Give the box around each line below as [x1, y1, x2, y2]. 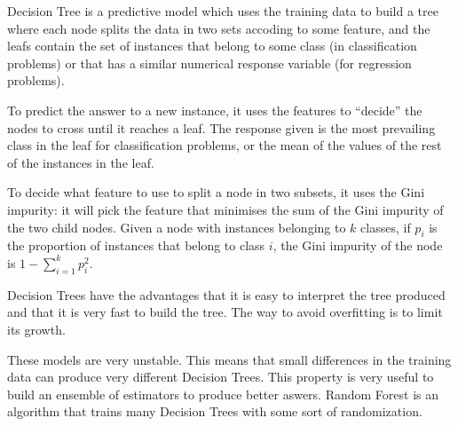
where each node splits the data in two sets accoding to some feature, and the [7, 19, 430, 37]
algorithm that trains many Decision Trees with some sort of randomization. [7, 402, 422, 421]
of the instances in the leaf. [7, 153, 154, 171]
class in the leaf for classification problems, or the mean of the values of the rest [7, 136, 442, 154]
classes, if [360, 217, 411, 236]
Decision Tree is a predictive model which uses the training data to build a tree [7, 2, 438, 20]
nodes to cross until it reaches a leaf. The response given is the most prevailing [7, 118, 436, 137]
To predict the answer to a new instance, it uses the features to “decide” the [7, 100, 422, 119]
